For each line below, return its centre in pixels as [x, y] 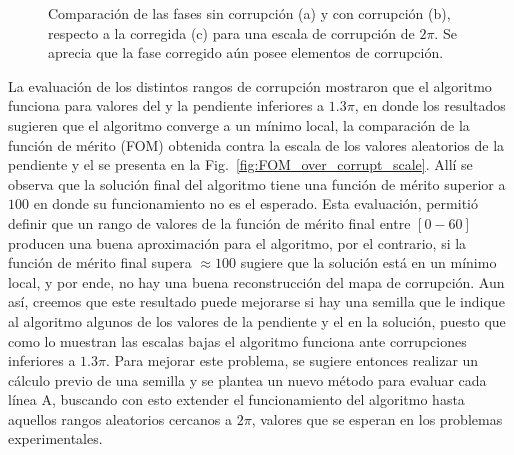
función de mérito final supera [100, 262]
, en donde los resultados [430, 105]
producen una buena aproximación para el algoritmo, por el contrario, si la [237, 242]
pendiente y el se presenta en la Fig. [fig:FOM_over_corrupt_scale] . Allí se [240, 164]
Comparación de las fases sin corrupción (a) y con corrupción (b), [249, 13]
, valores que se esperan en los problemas [377, 418]
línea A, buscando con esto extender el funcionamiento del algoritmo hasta [236, 399]
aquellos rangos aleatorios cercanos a [120, 418]
